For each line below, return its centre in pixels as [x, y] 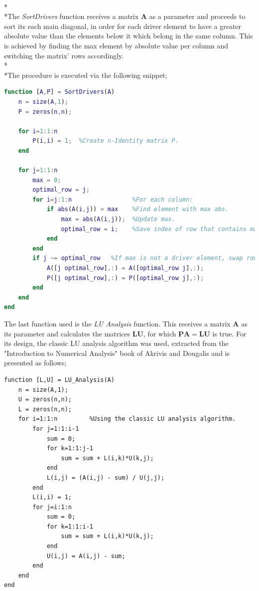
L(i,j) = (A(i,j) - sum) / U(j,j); [106, 477]
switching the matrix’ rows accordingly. [64, 55]
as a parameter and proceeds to [197, 16]
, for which [160, 333]
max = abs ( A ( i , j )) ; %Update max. [118, 219]
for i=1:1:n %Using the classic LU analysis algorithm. [127, 419]
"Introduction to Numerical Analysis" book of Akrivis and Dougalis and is [117, 353]
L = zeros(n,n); [45, 409]
